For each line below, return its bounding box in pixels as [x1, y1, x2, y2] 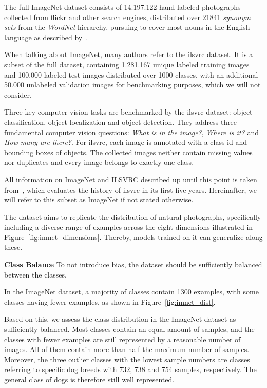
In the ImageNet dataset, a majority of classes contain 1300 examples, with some [4, 286, 259, 297]
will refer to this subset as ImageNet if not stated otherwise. [4, 194, 194, 205]
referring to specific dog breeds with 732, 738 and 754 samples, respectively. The [4, 364, 257, 375]
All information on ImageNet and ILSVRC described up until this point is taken [4, 174, 257, 184]
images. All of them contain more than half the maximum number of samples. [4, 344, 250, 355]
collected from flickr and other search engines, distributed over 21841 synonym [4, 11, 251, 22]
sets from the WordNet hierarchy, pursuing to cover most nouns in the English [4, 22, 250, 32]
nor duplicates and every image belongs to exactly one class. [4, 157, 194, 168]
